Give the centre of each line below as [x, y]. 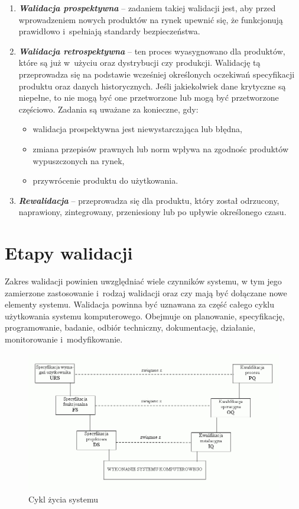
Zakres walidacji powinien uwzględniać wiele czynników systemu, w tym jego [143, 281]
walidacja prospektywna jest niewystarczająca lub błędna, [137, 129]
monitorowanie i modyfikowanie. [64, 339]
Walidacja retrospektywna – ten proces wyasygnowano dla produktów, [152, 51]
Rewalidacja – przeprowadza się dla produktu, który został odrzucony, [149, 200]
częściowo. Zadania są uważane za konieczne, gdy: [108, 109]
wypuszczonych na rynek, [79, 160]
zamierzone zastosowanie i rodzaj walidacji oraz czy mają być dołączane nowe [146, 292]
